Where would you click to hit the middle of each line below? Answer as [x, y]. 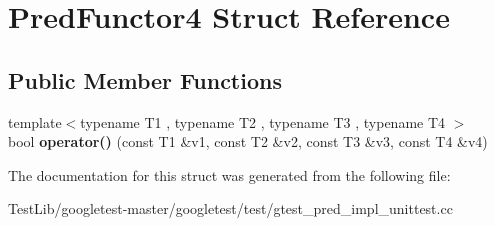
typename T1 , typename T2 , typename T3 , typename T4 [263, 121]
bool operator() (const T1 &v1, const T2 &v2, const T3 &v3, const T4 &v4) [248, 141]
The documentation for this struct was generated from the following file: [229, 174]
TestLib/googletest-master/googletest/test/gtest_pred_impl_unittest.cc [230, 208]
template [35, 121]
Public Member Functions [145, 79]
